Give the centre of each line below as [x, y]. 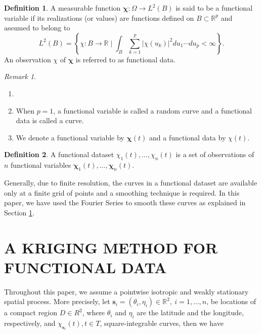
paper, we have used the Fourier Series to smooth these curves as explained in [125, 202]
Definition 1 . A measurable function [62, 8]
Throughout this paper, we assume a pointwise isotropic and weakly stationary [126, 291]
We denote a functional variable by [70, 137]
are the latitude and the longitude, [190, 312]
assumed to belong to [37, 28]
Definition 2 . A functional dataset [59, 154]
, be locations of [231, 301]
